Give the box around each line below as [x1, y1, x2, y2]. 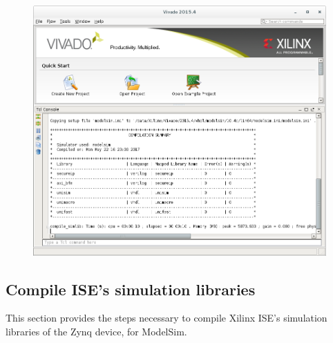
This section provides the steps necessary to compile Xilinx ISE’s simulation [6, 310, 327, 325]
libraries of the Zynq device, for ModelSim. [6, 324, 187, 338]
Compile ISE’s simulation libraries [6, 278, 256, 299]
